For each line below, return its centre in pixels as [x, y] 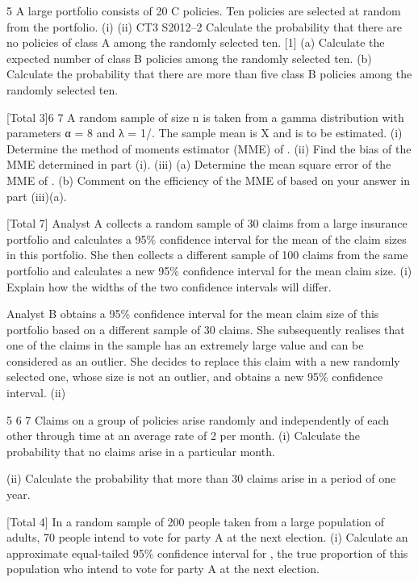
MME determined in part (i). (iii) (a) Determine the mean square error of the [199, 164]
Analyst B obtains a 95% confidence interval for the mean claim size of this [193, 314]
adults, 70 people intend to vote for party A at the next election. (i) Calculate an [207, 537]
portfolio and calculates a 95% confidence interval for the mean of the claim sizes [207, 239]
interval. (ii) [36, 393]
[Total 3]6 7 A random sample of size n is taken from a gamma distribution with [205, 117]
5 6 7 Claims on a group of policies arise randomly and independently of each [198, 419]
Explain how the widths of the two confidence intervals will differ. [169, 286]
